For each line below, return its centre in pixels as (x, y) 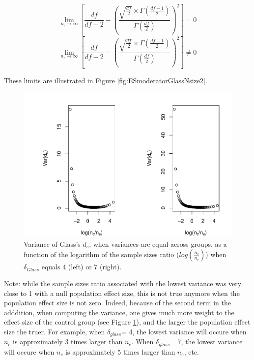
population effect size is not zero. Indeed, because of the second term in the (117, 303)
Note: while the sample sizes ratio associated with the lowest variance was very (123, 283)
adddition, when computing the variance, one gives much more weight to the (119, 312)
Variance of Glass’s (52, 244)
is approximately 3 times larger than (68, 342)
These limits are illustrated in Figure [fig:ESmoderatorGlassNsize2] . (106, 81)
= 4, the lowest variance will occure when (184, 331)
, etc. (191, 351)
